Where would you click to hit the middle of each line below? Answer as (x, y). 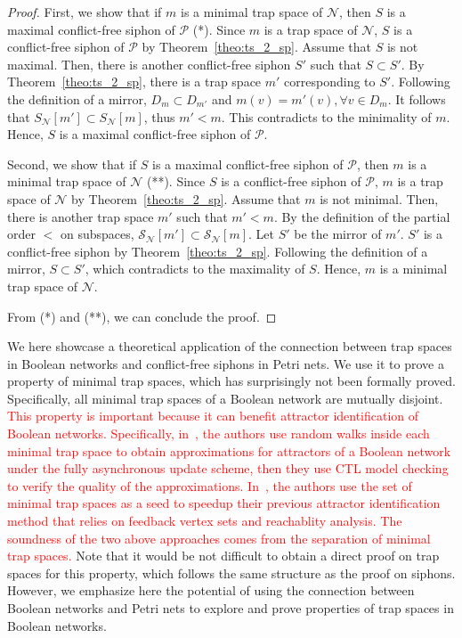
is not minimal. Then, (379, 198)
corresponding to (330, 82)
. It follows (417, 98)
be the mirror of (338, 234)
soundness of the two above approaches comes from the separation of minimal (219, 538)
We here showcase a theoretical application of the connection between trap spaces (230, 346)
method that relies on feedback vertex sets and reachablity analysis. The (205, 521)
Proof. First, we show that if (85, 12)
